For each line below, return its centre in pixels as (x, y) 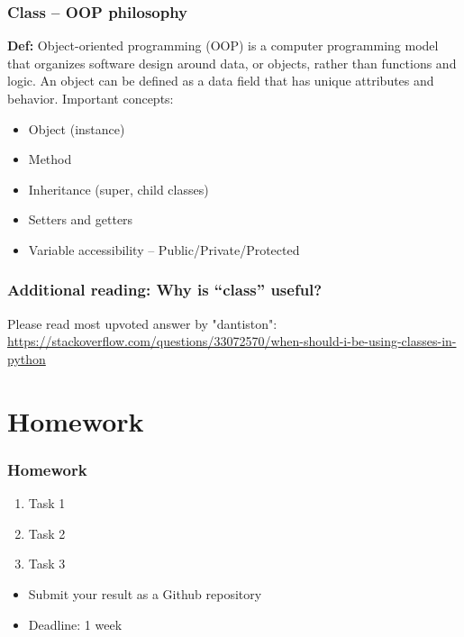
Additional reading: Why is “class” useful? (165, 290)
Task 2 (47, 533)
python (27, 358)
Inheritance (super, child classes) (118, 189)
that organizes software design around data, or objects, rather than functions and (232, 63)
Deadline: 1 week (75, 624)
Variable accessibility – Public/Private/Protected (164, 249)
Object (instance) (77, 128)
